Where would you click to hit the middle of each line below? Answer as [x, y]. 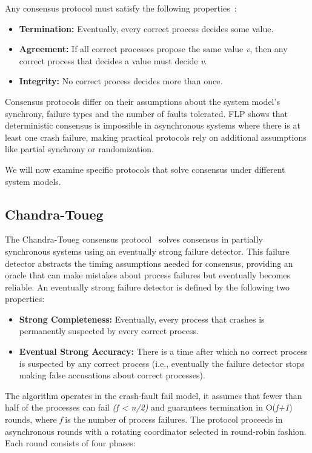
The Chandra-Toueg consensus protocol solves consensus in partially [134, 239]
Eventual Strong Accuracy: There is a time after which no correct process [163, 351]
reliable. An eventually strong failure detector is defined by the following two [148, 287]
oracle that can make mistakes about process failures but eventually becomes [148, 275]
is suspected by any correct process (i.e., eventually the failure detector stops [162, 363]
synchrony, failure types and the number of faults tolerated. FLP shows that [147, 113]
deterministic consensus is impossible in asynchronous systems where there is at [153, 125]
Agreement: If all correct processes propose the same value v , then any [153, 49]
